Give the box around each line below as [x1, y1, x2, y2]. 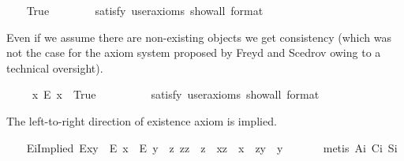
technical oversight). [6, 59, 103, 76]
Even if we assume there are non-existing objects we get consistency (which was [6, 28, 391, 45]
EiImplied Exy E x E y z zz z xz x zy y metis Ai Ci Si [26, 139, 398, 155]
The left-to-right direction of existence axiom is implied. [6, 112, 277, 129]
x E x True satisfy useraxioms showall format [32, 86, 320, 103]
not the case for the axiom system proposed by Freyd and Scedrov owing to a [6, 44, 381, 61]
